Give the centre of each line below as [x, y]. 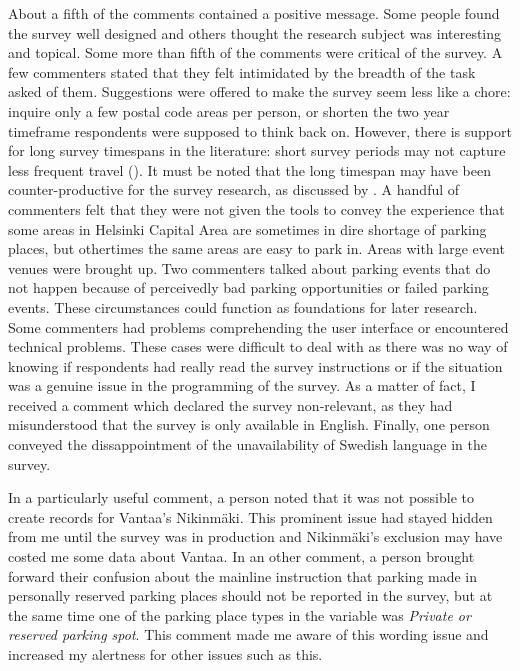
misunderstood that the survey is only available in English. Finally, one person [249, 424]
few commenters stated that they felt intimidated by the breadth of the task [242, 71]
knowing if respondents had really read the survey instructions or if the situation [255, 365]
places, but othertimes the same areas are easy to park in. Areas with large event [256, 248]
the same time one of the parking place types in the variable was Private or [239, 614]
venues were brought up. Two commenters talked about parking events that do [249, 267]
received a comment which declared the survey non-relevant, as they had [230, 404]
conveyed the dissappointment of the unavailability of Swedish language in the [247, 444]
